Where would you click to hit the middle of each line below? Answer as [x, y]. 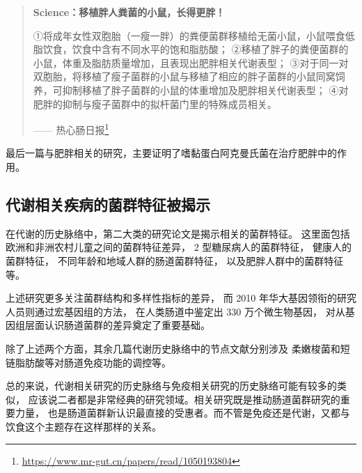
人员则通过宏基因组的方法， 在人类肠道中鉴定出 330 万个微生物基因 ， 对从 [175, 311]
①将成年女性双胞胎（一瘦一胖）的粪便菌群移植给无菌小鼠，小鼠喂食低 [194, 35]
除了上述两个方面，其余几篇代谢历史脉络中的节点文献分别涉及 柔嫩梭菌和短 [178, 348]
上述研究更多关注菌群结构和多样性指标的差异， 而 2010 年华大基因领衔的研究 [181, 298]
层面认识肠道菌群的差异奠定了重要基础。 [117, 325]
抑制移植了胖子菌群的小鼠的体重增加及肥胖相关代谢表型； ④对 [205, 90]
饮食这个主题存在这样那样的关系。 [84, 426]
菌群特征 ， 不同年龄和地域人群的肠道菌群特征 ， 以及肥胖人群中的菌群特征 [175, 260]
